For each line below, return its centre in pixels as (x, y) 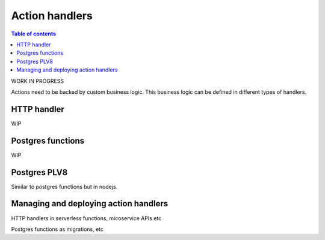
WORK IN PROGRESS (38, 81)
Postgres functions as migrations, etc (57, 229)
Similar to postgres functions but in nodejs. (64, 186)
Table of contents (34, 34)
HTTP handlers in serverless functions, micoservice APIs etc (86, 218)
